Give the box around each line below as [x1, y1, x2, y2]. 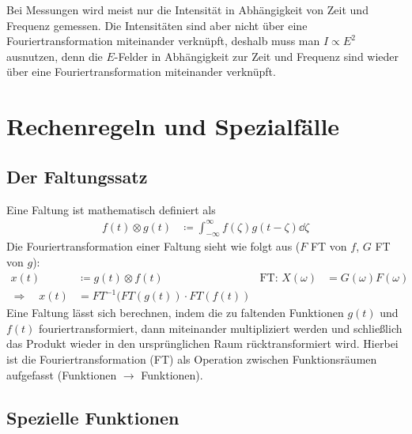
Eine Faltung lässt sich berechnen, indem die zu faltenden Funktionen [6, 304, 344, 321]
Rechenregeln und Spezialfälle [6, 110, 340, 142]
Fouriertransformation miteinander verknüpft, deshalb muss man [6, 32, 320, 49]
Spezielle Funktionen [6, 405, 180, 429]
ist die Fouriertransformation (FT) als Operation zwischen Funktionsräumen [6, 351, 377, 367]
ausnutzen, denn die [6, 47, 103, 64]
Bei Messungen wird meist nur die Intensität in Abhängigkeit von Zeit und [6, 2, 369, 17]
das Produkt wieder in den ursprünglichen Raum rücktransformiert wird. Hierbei [6, 335, 399, 352]
